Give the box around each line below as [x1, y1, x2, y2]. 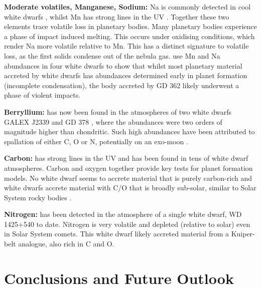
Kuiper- [231, 228, 255, 239]
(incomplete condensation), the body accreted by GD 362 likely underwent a [4, 80, 239, 90]
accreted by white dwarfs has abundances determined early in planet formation [4, 70, 247, 81]
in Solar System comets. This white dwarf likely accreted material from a [4, 228, 229, 239]
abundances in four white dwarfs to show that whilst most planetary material [4, 60, 242, 71]
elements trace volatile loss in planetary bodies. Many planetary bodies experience [4, 21, 257, 32]
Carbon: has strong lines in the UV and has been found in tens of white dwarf [4, 153, 248, 163]
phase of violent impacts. [4, 90, 81, 100]
